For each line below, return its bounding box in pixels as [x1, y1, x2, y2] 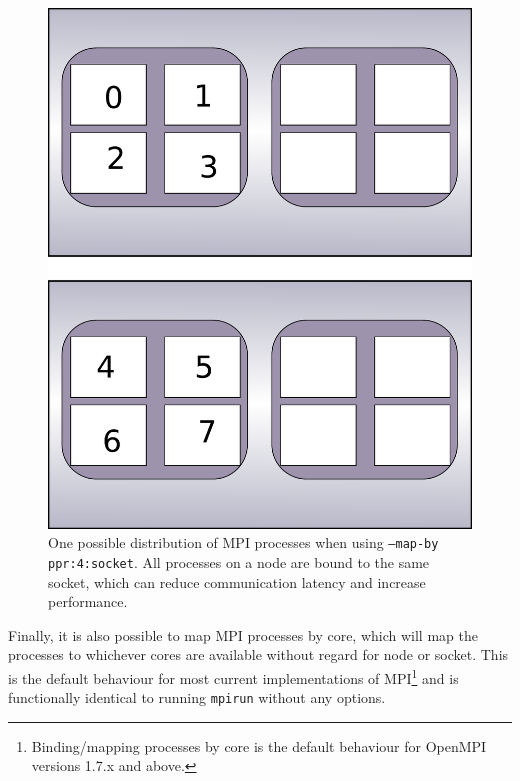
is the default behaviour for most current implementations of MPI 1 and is [8, 664, 459, 688]
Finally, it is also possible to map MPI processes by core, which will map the [8, 624, 478, 645]
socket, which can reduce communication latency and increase [48, 571, 426, 592]
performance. [48, 591, 128, 612]
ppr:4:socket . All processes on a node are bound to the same [48, 551, 430, 572]
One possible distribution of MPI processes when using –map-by [48, 532, 439, 553]
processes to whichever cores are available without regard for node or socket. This [8, 644, 509, 665]
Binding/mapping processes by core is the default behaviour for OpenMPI [31, 735, 487, 756]
